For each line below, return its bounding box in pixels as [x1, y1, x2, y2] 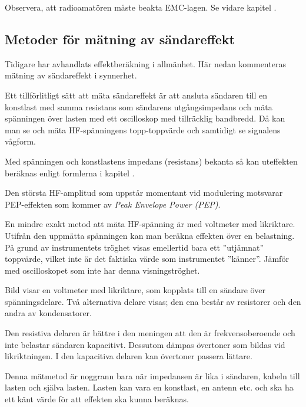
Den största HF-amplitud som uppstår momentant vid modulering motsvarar [5, 186, 283, 199]
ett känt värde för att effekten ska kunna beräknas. [5, 393, 189, 405]
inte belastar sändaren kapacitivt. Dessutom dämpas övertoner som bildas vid [5, 338, 285, 350]
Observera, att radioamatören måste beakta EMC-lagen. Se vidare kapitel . [5, 1, 277, 13]
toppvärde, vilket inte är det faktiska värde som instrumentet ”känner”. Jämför [5, 252, 289, 265]
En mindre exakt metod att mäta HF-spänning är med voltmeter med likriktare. [5, 218, 295, 230]
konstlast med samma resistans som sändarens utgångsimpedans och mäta [5, 100, 272, 113]
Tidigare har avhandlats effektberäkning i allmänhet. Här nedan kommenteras [5, 57, 286, 70]
